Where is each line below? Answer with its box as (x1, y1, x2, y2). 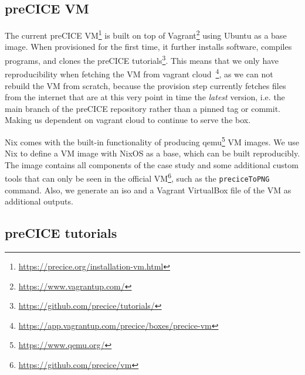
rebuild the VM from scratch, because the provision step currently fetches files (5, 79, 286, 91)
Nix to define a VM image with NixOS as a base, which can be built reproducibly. (5, 147, 300, 159)
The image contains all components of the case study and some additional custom (5, 158, 299, 171)
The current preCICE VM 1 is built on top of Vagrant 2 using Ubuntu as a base (5, 28, 287, 41)
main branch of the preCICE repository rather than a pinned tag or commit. (5, 102, 280, 114)
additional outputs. (5, 195, 73, 207)
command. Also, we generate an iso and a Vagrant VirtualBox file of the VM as (5, 183, 292, 196)
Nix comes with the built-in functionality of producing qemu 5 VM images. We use (5, 134, 299, 148)
